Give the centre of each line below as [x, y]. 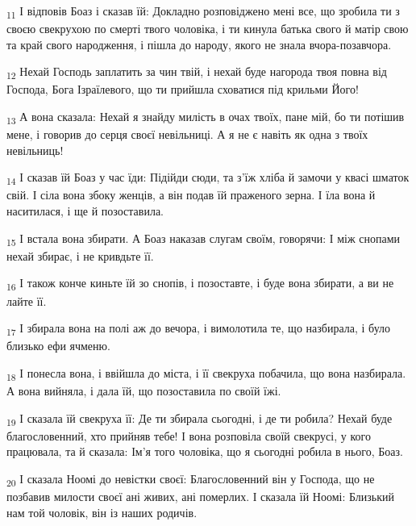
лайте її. [27, 301]
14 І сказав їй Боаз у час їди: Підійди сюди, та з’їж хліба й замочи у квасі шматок [208, 178]
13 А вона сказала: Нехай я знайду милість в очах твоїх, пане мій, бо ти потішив [206, 117]
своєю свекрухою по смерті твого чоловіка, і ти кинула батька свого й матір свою [208, 29]
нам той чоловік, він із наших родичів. [102, 512]
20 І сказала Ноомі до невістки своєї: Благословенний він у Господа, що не [191, 479]
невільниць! [35, 150]
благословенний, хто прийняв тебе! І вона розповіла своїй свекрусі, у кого [189, 435]
